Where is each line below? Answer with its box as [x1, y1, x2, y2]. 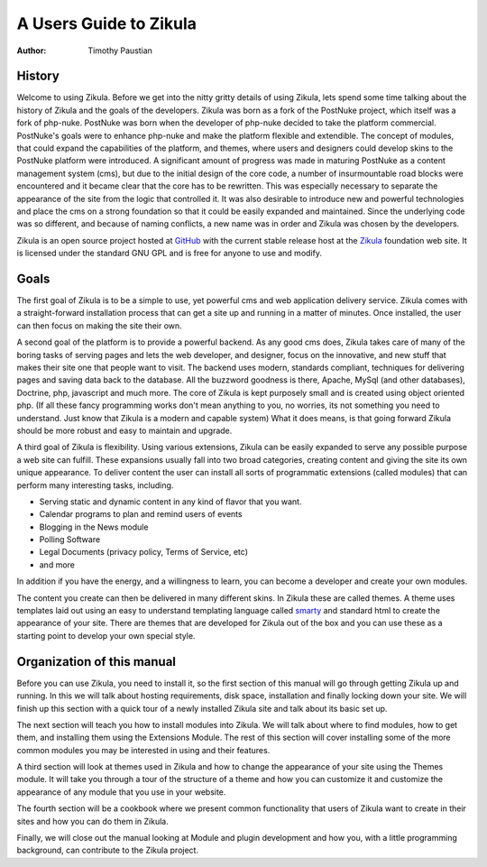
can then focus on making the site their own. [16, 320, 182, 331]
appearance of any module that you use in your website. [16, 786, 226, 798]
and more [39, 559, 76, 570]
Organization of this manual [16, 654, 176, 669]
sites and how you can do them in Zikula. [16, 816, 169, 826]
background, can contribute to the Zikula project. [16, 844, 198, 856]
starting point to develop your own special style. [16, 630, 196, 641]
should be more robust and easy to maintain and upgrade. [16, 425, 233, 436]
